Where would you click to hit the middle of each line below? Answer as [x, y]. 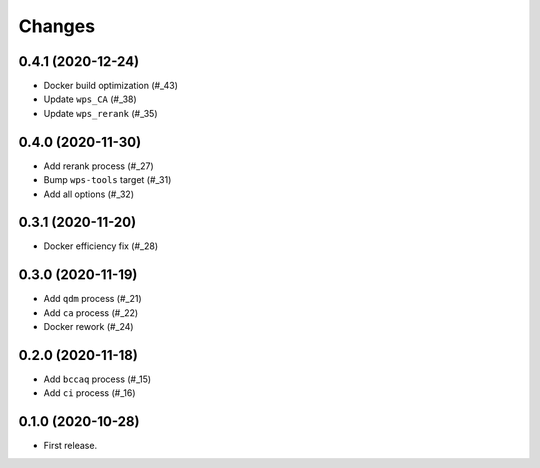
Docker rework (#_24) [88, 327]
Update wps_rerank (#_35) [100, 113]
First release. [70, 446]
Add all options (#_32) [89, 194]
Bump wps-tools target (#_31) [107, 180]
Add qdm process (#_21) [92, 299]
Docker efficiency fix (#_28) [101, 246]
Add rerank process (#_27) [98, 166]
